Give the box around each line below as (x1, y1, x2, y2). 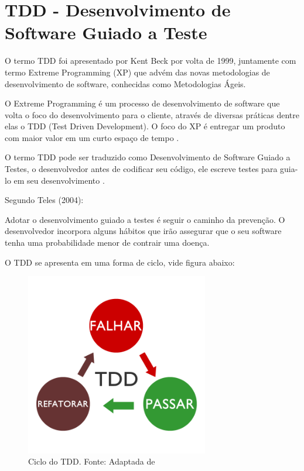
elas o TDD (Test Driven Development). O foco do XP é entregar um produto (5, 120, 285, 132)
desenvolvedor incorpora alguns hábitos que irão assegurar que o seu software (5, 225, 282, 237)
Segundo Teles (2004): (5, 194, 84, 206)
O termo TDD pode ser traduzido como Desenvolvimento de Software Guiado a (5, 151, 291, 163)
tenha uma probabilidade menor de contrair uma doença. (5, 236, 210, 249)
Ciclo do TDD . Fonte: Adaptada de (28, 455, 155, 467)
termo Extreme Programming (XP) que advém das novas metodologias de (5, 66, 270, 78)
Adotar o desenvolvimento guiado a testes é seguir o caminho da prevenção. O (5, 213, 285, 225)
